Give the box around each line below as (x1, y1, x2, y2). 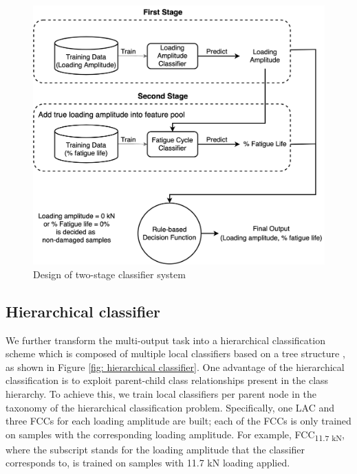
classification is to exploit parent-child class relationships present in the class (6, 373, 329, 387)
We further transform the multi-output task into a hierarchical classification (6, 332, 325, 347)
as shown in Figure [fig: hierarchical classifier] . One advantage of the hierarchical (6, 359, 345, 374)
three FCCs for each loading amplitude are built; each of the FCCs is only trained (6, 414, 351, 428)
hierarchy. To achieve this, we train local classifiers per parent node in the (6, 386, 317, 400)
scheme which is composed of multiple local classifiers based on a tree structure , (6, 346, 345, 361)
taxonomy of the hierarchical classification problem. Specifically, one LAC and (6, 400, 335, 414)
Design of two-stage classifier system (33, 267, 186, 281)
